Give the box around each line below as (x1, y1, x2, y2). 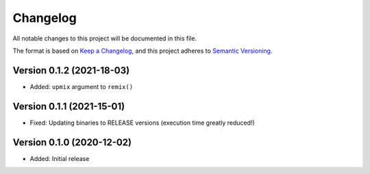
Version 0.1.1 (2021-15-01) (12, 100, 125, 112)
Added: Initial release (29, 154, 90, 162)
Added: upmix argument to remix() (29, 82, 134, 90)
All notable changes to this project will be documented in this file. (12, 34, 197, 42)
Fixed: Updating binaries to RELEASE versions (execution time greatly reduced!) (29, 119, 255, 127)
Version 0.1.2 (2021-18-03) (12, 64, 130, 76)
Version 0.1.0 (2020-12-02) (12, 136, 132, 148)
